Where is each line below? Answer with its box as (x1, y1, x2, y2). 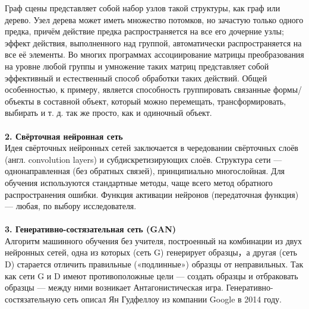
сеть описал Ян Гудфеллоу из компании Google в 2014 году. (63, 292, 282, 305)
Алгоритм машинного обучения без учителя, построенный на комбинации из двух (5, 234, 302, 247)
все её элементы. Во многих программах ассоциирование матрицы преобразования (5, 48, 304, 61)
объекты (5, 94, 34, 107)
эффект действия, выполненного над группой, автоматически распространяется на (5, 36, 302, 49)
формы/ (273, 83, 302, 96)
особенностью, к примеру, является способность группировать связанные (5, 83, 271, 96)
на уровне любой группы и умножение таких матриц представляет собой (5, 59, 269, 72)
